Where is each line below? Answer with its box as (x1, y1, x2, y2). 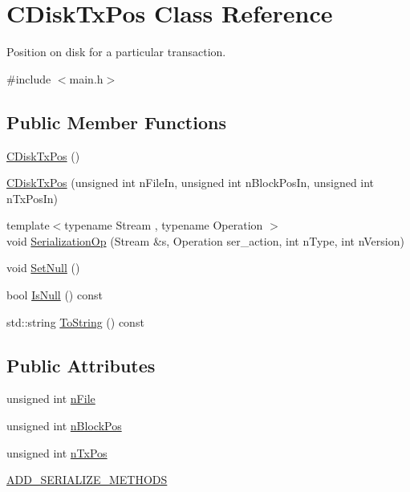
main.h (69, 70, 104, 87)
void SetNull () (6, 259, 80, 276)
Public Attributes (6, 352, 156, 377)
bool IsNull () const (6, 287, 103, 303)
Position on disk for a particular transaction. (6, 43, 226, 60)
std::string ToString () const (6, 313, 144, 330)
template (6, 217, 50, 234)
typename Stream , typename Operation (64, 217, 263, 234)
